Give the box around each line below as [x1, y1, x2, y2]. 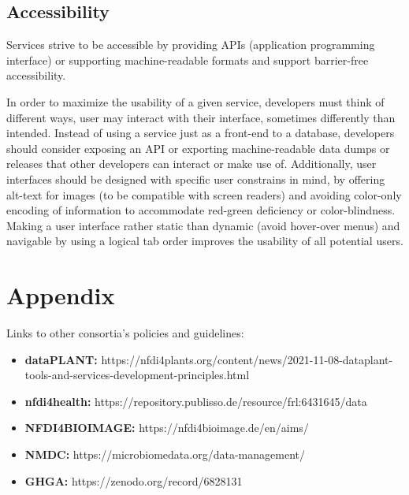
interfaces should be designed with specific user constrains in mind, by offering [6, 170, 385, 187]
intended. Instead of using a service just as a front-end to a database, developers [6, 125, 395, 141]
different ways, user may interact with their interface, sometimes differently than [6, 109, 396, 125]
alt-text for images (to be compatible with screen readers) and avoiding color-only [6, 186, 402, 203]
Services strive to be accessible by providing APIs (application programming [6, 36, 375, 53]
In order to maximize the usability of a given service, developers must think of [6, 93, 385, 110]
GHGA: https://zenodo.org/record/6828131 [24, 472, 243, 489]
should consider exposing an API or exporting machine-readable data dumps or [6, 140, 390, 156]
